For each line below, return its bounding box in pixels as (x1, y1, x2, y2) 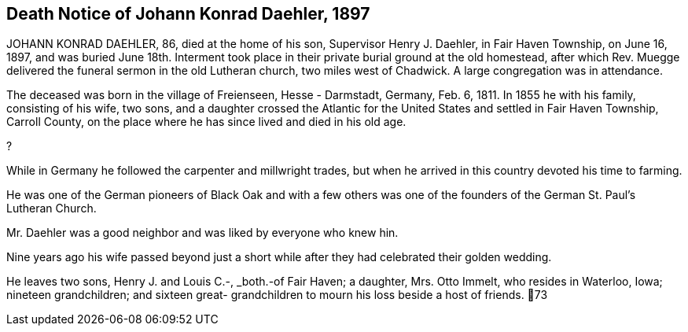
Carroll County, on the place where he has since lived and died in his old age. (6, 115, 407, 129)
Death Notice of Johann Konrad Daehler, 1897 (6, 4, 370, 24)
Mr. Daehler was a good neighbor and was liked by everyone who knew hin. (6, 226, 399, 240)
